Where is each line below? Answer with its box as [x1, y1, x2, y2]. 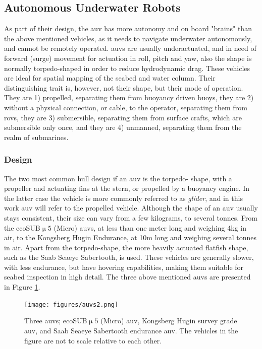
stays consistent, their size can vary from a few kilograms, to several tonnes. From [4, 212, 257, 223]
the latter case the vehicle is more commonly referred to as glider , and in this [4, 192, 243, 203]
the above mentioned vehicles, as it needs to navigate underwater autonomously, [4, 33, 252, 43]
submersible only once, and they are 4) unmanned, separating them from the [4, 122, 242, 132]
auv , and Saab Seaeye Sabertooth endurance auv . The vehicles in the [24, 325, 238, 335]
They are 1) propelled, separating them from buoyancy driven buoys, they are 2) [4, 92, 254, 103]
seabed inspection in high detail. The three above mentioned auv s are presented [4, 271, 251, 282]
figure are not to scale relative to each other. [24, 335, 162, 345]
